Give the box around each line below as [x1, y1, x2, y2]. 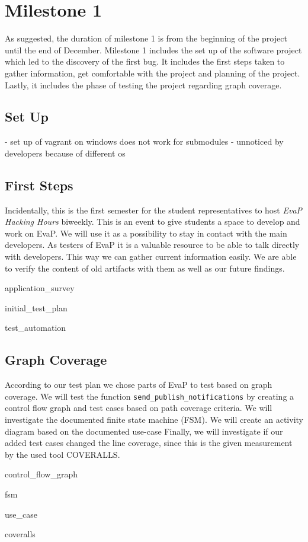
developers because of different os [5, 146, 126, 159]
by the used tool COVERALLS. [5, 448, 120, 460]
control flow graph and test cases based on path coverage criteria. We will [5, 401, 272, 414]
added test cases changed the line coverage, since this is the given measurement [5, 436, 293, 449]
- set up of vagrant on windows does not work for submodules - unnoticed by [5, 135, 284, 148]
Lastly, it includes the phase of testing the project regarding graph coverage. [5, 78, 282, 91]
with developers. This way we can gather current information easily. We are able [5, 250, 297, 263]
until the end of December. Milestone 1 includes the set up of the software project [5, 43, 302, 56]
